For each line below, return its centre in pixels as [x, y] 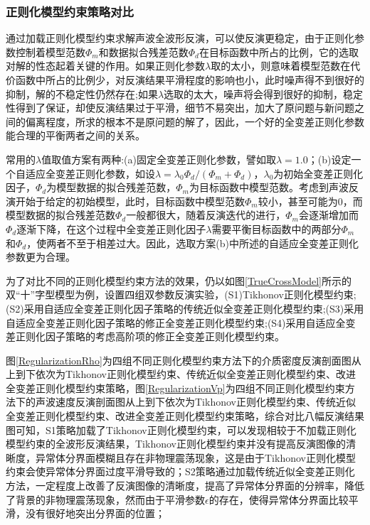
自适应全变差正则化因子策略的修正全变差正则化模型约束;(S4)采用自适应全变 [181, 322]
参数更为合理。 [41, 257]
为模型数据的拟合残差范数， [111, 187]
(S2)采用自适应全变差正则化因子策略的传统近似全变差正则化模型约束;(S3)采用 [185, 308]
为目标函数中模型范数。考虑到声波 [269, 187]
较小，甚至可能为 [298, 201]
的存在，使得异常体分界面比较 [279, 499]
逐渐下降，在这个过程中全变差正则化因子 [111, 228]
